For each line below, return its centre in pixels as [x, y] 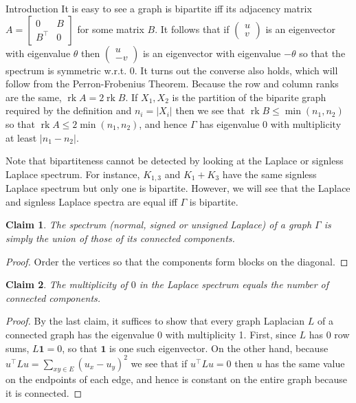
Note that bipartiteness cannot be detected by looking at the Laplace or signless [175, 161]
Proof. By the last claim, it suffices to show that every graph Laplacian [155, 321]
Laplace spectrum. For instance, [73, 174]
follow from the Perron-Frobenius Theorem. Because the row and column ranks [172, 84]
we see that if [159, 363]
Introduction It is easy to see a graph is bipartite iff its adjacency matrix [159, 8]
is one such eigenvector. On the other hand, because [219, 348]
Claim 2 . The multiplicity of [67, 284]
